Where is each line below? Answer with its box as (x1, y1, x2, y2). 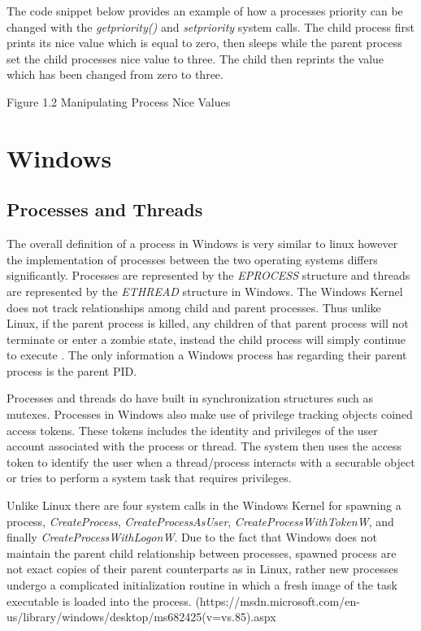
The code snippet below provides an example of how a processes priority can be (7, 2, 403, 19)
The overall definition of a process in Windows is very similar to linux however (7, 235, 398, 252)
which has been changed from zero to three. (7, 66, 224, 83)
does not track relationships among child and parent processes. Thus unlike (7, 298, 381, 315)
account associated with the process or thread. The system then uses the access (7, 437, 402, 455)
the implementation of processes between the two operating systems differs (7, 250, 378, 268)
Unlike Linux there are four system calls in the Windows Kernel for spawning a (7, 497, 401, 514)
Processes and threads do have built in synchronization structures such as (7, 389, 374, 407)
